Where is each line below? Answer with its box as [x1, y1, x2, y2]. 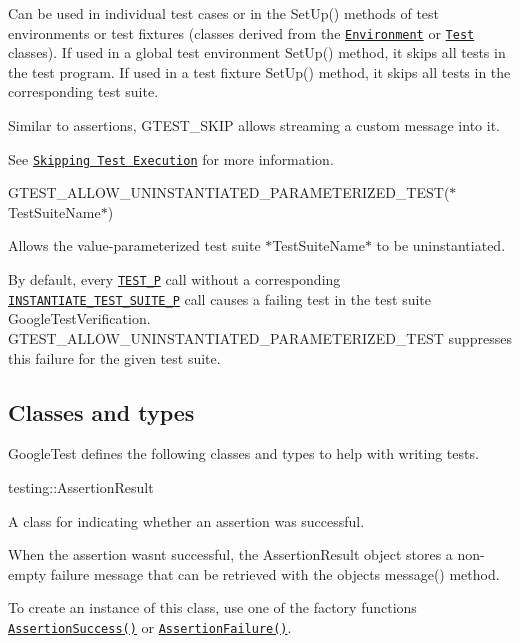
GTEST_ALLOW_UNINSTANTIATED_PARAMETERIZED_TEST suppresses [8, 327, 512, 348]
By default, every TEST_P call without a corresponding [8, 269, 341, 290]
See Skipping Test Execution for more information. [8, 148, 334, 169]
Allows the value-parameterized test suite [8, 235, 261, 256]
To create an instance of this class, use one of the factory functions [8, 597, 417, 618]
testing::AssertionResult [8, 476, 154, 497]
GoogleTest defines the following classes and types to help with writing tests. [8, 443, 479, 464]
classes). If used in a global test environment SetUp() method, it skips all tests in [8, 42, 506, 63]
